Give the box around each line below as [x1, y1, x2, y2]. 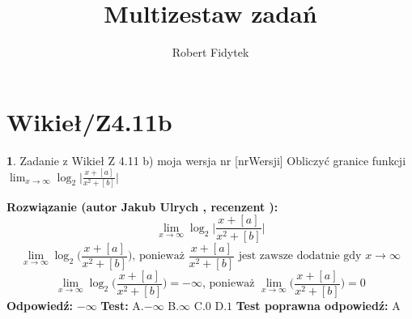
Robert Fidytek [172, 44, 249, 61]
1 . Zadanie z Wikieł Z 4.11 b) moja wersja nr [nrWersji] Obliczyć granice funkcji [6, 151, 406, 168]
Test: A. [100, 296, 144, 313]
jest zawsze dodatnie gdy [238, 250, 362, 262]
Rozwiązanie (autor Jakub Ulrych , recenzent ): [6, 198, 278, 215]
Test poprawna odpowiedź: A [236, 296, 401, 313]
